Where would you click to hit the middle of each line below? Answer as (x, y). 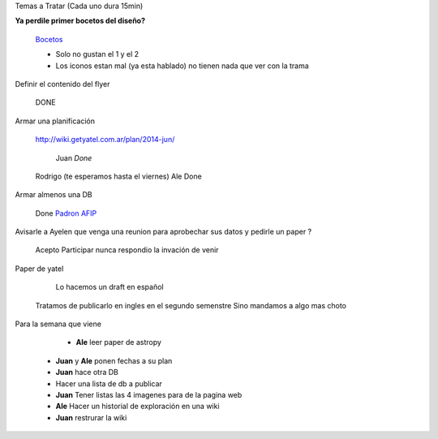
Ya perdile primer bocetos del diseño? (80, 21)
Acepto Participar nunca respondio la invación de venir (127, 250)
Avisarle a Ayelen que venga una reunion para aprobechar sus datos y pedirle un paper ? (163, 232)
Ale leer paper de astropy (119, 342)
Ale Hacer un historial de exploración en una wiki (137, 407)
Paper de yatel (39, 269)
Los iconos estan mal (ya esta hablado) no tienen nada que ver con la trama (182, 66)
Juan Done (74, 157)
